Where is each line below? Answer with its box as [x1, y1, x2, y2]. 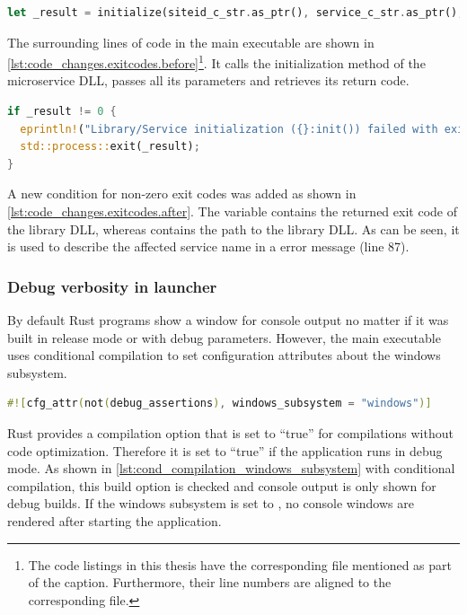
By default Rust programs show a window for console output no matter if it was [7, 311, 449, 329]
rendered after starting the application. [7, 511, 222, 530]
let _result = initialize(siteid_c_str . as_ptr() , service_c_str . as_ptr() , [7, 6, 464, 19]
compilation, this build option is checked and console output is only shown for [7, 476, 436, 495]
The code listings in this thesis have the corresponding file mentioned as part [28, 555, 452, 574]
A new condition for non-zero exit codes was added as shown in [7, 184, 357, 203]
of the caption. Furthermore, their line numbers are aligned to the [28, 573, 392, 592]
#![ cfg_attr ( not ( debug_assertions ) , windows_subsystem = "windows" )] [7, 397, 432, 410]
